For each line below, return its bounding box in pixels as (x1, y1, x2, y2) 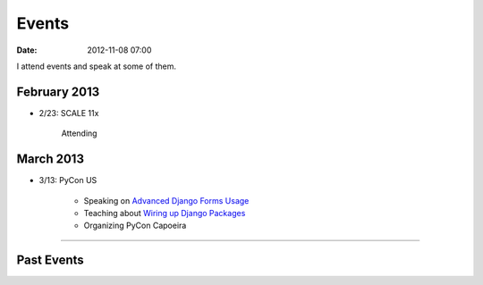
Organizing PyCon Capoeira (83, 220, 187, 231)
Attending (61, 128, 97, 138)
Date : (16, 45, 38, 55)
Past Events (16, 253, 84, 268)
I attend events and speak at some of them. (16, 61, 176, 71)
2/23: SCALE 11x (38, 107, 99, 118)
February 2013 (16, 84, 100, 99)
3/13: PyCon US (38, 175, 97, 186)
